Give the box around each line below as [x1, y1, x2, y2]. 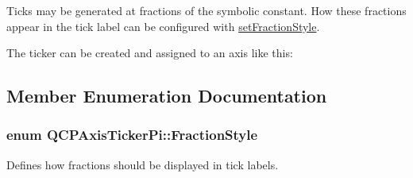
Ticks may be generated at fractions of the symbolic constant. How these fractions [6, 2, 407, 18]
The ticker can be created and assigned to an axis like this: [6, 44, 293, 61]
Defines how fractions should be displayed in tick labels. [6, 156, 279, 172]
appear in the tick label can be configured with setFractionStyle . [6, 17, 320, 34]
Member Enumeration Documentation [6, 83, 327, 108]
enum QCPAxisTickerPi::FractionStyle [6, 125, 258, 145]
